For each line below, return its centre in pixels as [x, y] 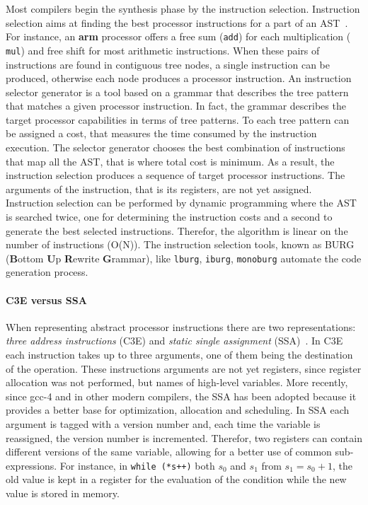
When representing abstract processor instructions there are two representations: [181, 326]
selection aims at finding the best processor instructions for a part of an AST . [177, 22]
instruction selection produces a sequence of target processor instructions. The [176, 175]
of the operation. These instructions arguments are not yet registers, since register [184, 368]
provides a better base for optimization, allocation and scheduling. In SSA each [178, 410]
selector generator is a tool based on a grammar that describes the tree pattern [177, 92]
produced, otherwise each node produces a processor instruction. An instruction [179, 78]
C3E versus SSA [46, 300]
